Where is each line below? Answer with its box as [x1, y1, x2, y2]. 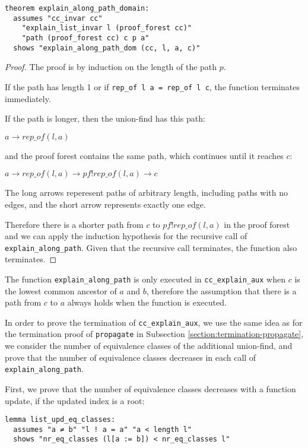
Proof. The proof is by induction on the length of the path [5, 61, 217, 73]
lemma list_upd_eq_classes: [5, 415, 116, 424]
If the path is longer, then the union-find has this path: [5, 112, 205, 125]
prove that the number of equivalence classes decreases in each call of [5, 351, 256, 363]
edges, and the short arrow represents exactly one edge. [5, 198, 206, 210]
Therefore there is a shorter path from [5, 218, 144, 230]
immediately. [5, 92, 51, 104]
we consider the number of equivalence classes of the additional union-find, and [5, 339, 293, 352]
